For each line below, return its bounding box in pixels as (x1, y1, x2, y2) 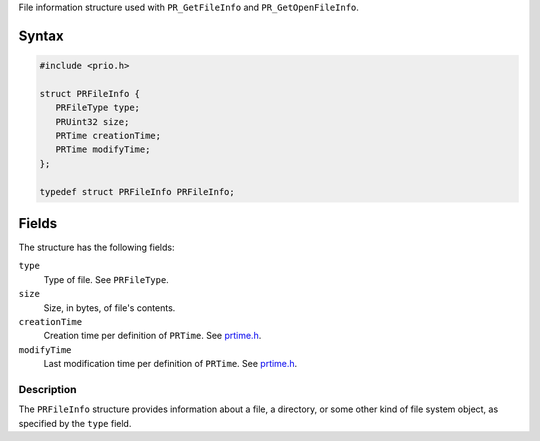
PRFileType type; (55, 102, 140, 114)
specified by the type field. (18, 417, 132, 429)
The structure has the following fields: (18, 241, 175, 254)
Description (18, 382, 77, 396)
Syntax (18, 27, 64, 44)
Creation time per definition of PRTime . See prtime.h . (43, 330, 262, 342)
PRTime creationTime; (55, 130, 162, 141)
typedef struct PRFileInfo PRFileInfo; (39, 186, 235, 197)
